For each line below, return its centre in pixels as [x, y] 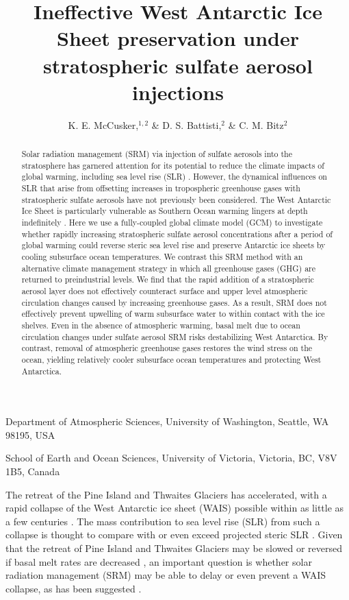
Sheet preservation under [178, 38]
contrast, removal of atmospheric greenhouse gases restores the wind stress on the [167, 348]
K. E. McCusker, [103, 124]
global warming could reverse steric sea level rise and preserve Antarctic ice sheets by [173, 245]
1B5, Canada [33, 471]
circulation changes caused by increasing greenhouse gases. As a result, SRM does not [174, 302]
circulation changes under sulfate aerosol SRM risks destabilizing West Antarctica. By [175, 336]
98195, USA [30, 434]
